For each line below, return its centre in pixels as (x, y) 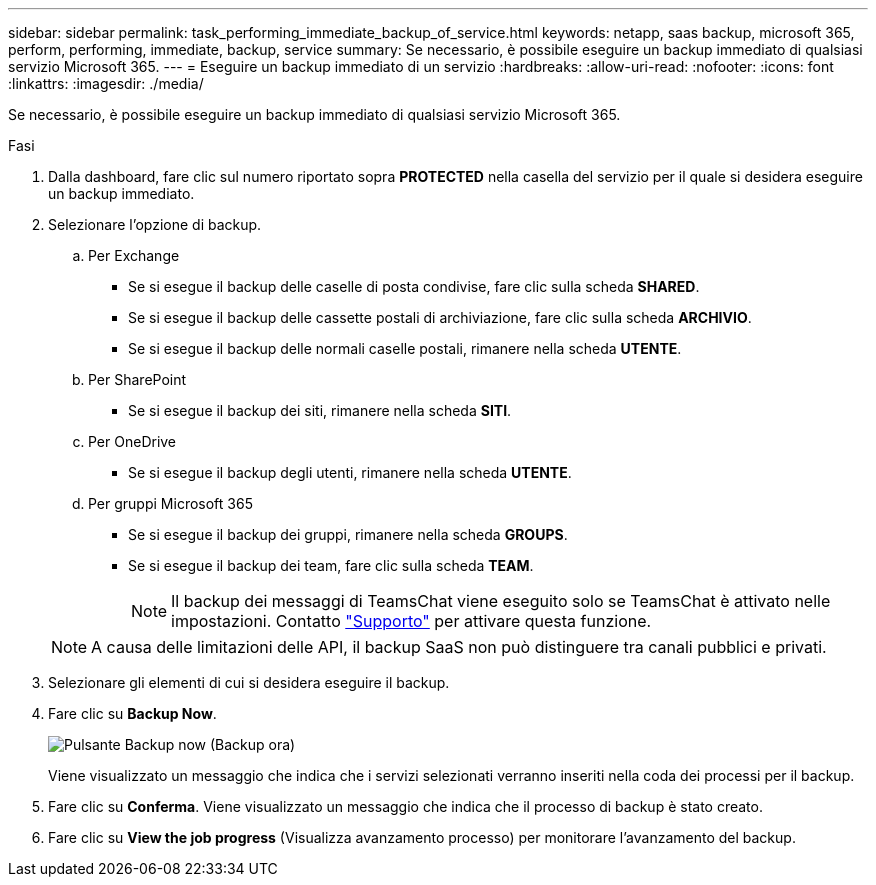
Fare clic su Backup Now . (132, 713)
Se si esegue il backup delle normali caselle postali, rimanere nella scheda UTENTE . (405, 348)
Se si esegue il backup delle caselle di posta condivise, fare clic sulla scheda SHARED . (414, 286)
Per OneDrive (132, 441)
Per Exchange (134, 255)
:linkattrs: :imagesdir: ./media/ (106, 83)
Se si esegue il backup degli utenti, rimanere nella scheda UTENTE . (350, 472)
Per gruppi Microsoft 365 (170, 503)
